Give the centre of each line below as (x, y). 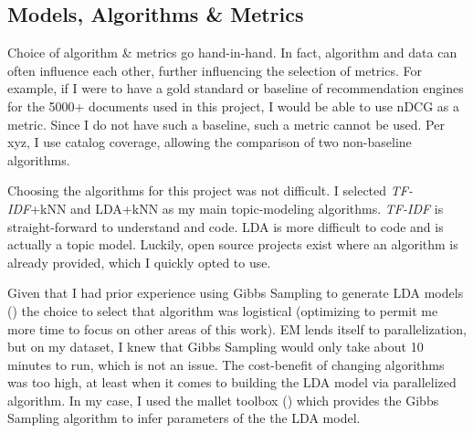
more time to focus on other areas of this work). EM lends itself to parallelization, (237, 328)
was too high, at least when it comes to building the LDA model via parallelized (232, 382)
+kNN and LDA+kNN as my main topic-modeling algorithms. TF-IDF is (237, 208)
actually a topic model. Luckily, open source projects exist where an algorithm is (233, 244)
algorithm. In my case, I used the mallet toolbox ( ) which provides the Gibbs (223, 400)
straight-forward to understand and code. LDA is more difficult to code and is (226, 226)
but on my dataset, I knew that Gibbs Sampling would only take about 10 (215, 347)
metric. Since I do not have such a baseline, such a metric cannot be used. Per (226, 124)
